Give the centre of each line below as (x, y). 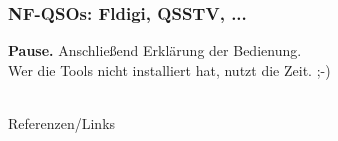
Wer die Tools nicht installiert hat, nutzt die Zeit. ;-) (169, 69)
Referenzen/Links (62, 123)
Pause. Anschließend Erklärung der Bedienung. (155, 50)
